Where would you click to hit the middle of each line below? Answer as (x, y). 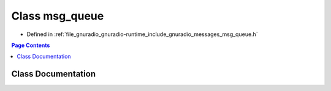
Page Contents (31, 45)
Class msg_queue (58, 16)
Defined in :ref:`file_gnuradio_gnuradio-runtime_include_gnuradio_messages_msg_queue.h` (142, 34)
